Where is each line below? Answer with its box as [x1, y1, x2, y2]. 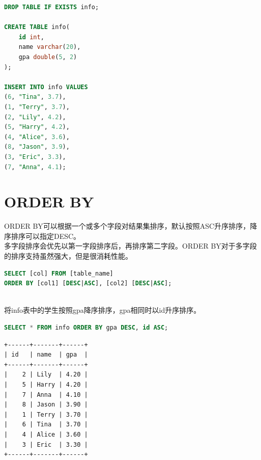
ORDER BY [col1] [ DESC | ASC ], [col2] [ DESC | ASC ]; [4, 280, 172, 287]
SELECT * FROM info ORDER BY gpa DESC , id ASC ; [4, 323, 168, 331]
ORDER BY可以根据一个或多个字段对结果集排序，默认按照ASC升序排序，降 [4, 221, 257, 231]
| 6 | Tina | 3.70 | [4, 421, 88, 428]
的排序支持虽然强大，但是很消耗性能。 [4, 251, 132, 261]
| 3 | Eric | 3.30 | [4, 441, 88, 448]
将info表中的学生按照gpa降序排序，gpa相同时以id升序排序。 [4, 305, 201, 315]
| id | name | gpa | [4, 351, 88, 359]
